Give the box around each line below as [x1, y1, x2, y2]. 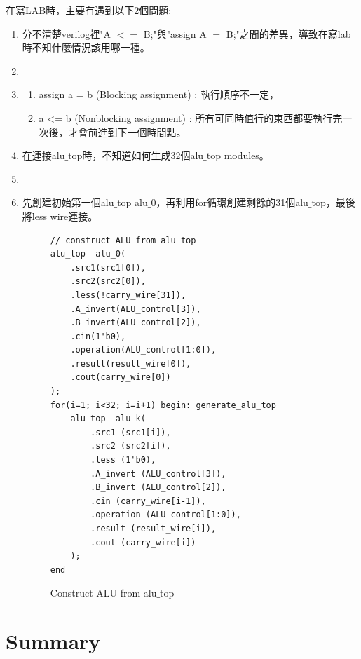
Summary [6, 627, 101, 655]
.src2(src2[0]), [70, 276, 146, 287]
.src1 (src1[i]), [90, 427, 171, 437]
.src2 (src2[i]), [90, 441, 171, 451]
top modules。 [206, 148, 269, 163]
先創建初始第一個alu [22, 195, 114, 210]
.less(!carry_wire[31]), [70, 290, 186, 300]
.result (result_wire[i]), [90, 524, 217, 534]
